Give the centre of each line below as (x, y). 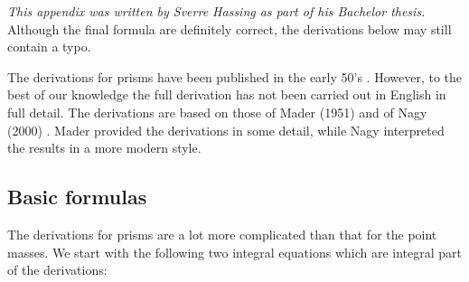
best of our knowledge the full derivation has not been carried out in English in (227, 94)
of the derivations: (57, 270)
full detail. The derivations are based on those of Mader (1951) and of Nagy (217, 112)
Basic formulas (77, 197)
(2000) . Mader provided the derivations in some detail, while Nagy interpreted (226, 130)
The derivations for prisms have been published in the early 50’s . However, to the (235, 76)
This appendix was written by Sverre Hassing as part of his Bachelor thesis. (216, 11)
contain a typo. (49, 47)
